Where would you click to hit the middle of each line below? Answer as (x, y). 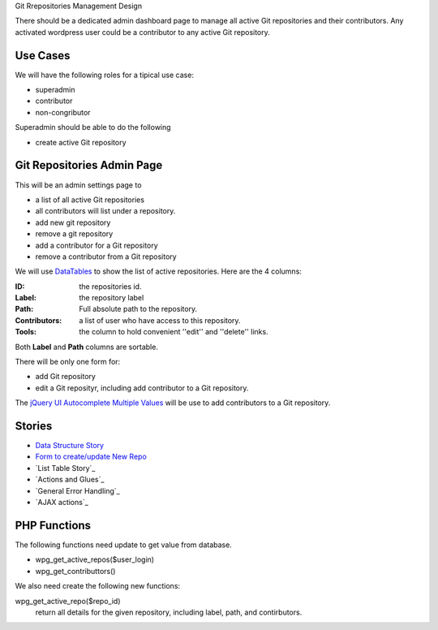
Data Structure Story (70, 446)
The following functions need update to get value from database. (124, 545)
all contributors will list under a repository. (105, 211)
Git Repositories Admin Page (89, 165)
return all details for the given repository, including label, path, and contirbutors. (169, 612)
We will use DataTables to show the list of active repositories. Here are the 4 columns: (158, 271)
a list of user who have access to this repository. (160, 320)
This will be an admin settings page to (78, 185)
